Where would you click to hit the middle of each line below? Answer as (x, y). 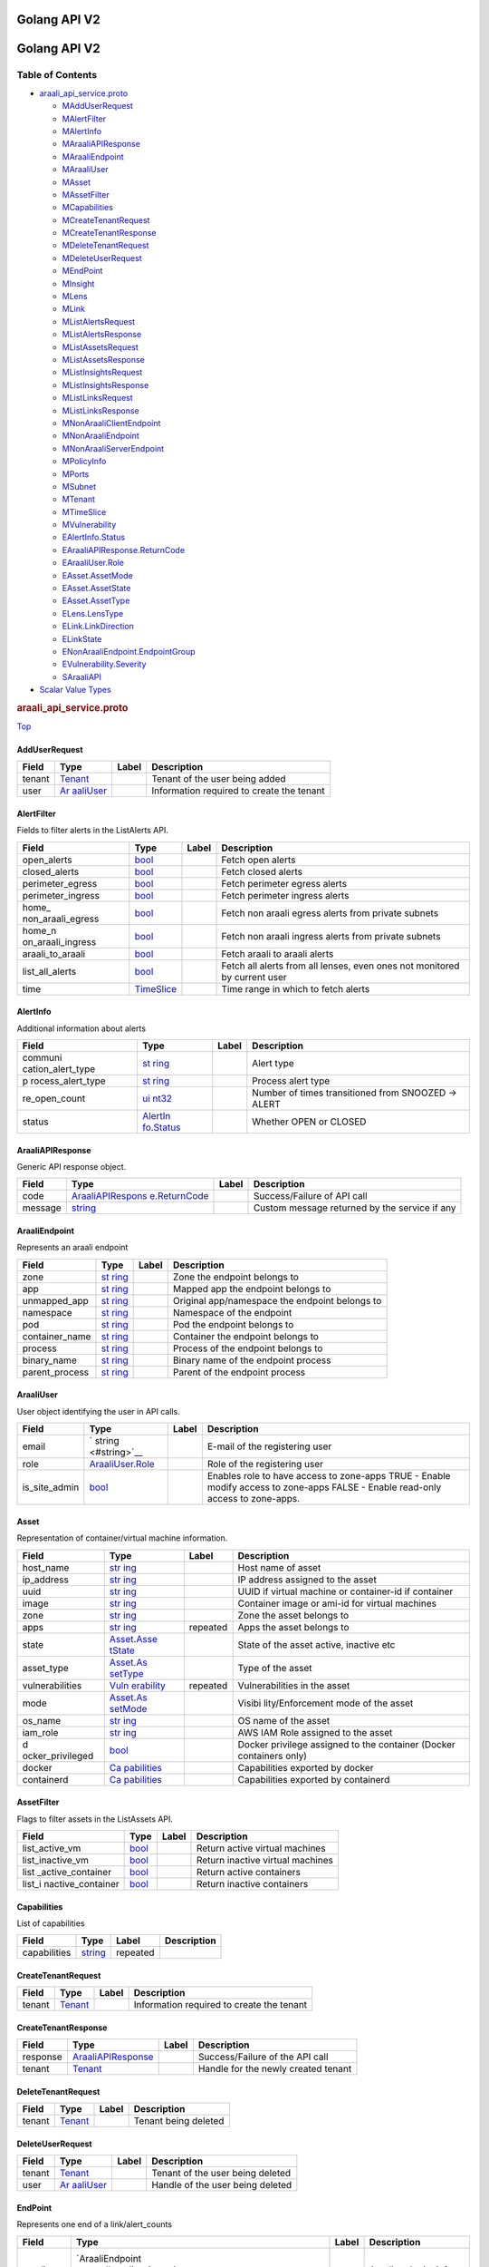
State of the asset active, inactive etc (316, 1644)
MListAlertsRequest (99, 321)
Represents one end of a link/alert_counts (94, 2224)
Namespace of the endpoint (232, 1312)
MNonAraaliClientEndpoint (111, 423)
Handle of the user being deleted (221, 2185)
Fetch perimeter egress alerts (284, 883)
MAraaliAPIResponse (101, 144)
